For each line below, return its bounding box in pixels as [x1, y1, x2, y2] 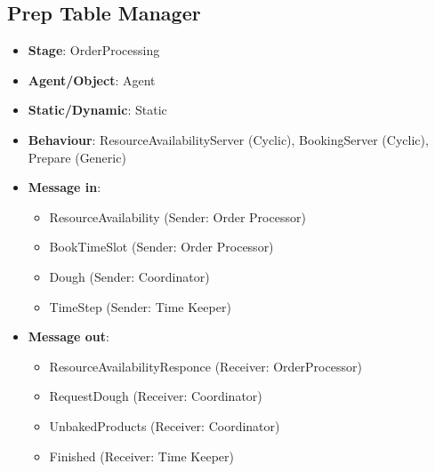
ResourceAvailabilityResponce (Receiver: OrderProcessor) [49, 356, 362, 375]
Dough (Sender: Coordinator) [49, 267, 210, 285]
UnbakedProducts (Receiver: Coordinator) [49, 416, 280, 435]
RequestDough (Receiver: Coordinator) [49, 387, 262, 405]
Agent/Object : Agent [28, 70, 156, 89]
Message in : [28, 178, 101, 196]
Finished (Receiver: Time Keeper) [49, 446, 235, 465]
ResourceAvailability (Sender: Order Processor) [49, 207, 306, 226]
